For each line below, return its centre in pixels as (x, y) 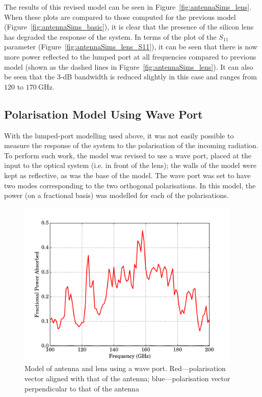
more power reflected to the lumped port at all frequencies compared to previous (130, 56)
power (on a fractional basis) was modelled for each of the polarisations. (116, 195)
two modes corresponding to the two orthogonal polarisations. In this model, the (130, 185)
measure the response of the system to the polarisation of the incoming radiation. (131, 145)
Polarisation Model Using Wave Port (103, 114)
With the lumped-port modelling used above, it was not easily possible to (119, 135)
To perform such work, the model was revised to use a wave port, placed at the (128, 155)
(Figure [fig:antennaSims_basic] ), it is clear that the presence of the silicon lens (129, 27)
